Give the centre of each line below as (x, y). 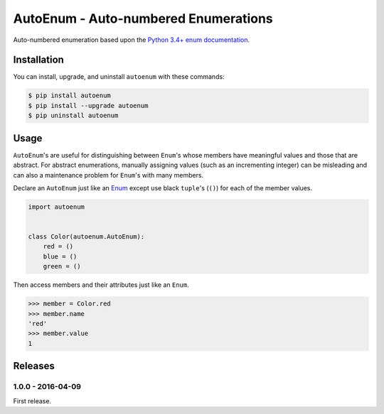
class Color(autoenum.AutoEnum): (86, 237)
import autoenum (57, 207)
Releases (34, 366)
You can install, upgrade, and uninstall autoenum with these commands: (119, 77)
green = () (62, 267)
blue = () (60, 256)
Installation (38, 60)
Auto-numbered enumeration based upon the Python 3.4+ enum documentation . (132, 40)
